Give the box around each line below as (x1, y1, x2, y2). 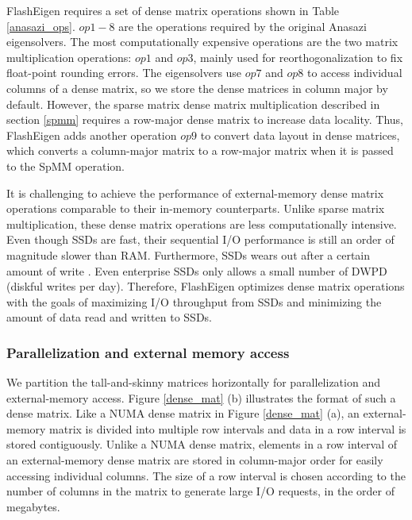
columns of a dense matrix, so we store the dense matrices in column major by (6, 79, 388, 96)
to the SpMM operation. (6, 157, 125, 174)
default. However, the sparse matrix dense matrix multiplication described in (6, 95, 380, 112)
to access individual (306, 64, 402, 81)
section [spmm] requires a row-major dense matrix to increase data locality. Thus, (6, 111, 404, 128)
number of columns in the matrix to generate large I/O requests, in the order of (6, 483, 395, 499)
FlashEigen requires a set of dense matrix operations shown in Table (6, 2, 340, 18)
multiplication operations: (6, 48, 132, 65)
